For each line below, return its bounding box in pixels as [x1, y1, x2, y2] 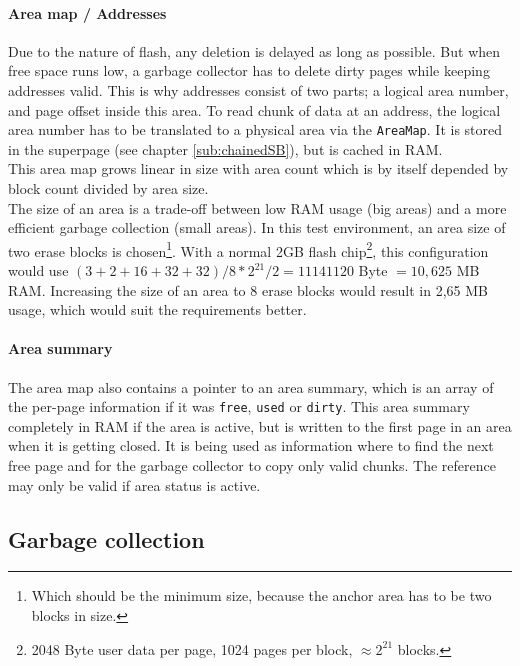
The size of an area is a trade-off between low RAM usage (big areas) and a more [8, 197, 507, 218]
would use [8, 260, 69, 281]
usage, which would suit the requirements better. [8, 299, 307, 320]
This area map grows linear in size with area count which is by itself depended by [8, 158, 509, 179]
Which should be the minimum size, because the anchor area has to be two [31, 585, 492, 606]
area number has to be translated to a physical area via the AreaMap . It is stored [8, 119, 503, 140]
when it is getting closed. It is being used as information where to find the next [8, 435, 494, 456]
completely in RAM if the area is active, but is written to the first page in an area [8, 415, 512, 436]
